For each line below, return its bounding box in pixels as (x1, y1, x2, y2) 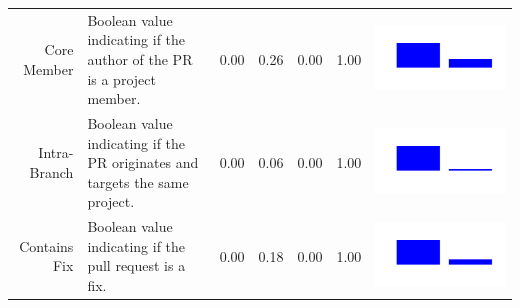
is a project (87, 68, 156, 89)
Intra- (38, 142, 74, 163)
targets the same (87, 171, 189, 192)
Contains (19, 235, 74, 256)
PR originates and (87, 152, 199, 173)
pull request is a (87, 255, 186, 276)
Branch (29, 161, 74, 182)
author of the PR (87, 48, 193, 69)
